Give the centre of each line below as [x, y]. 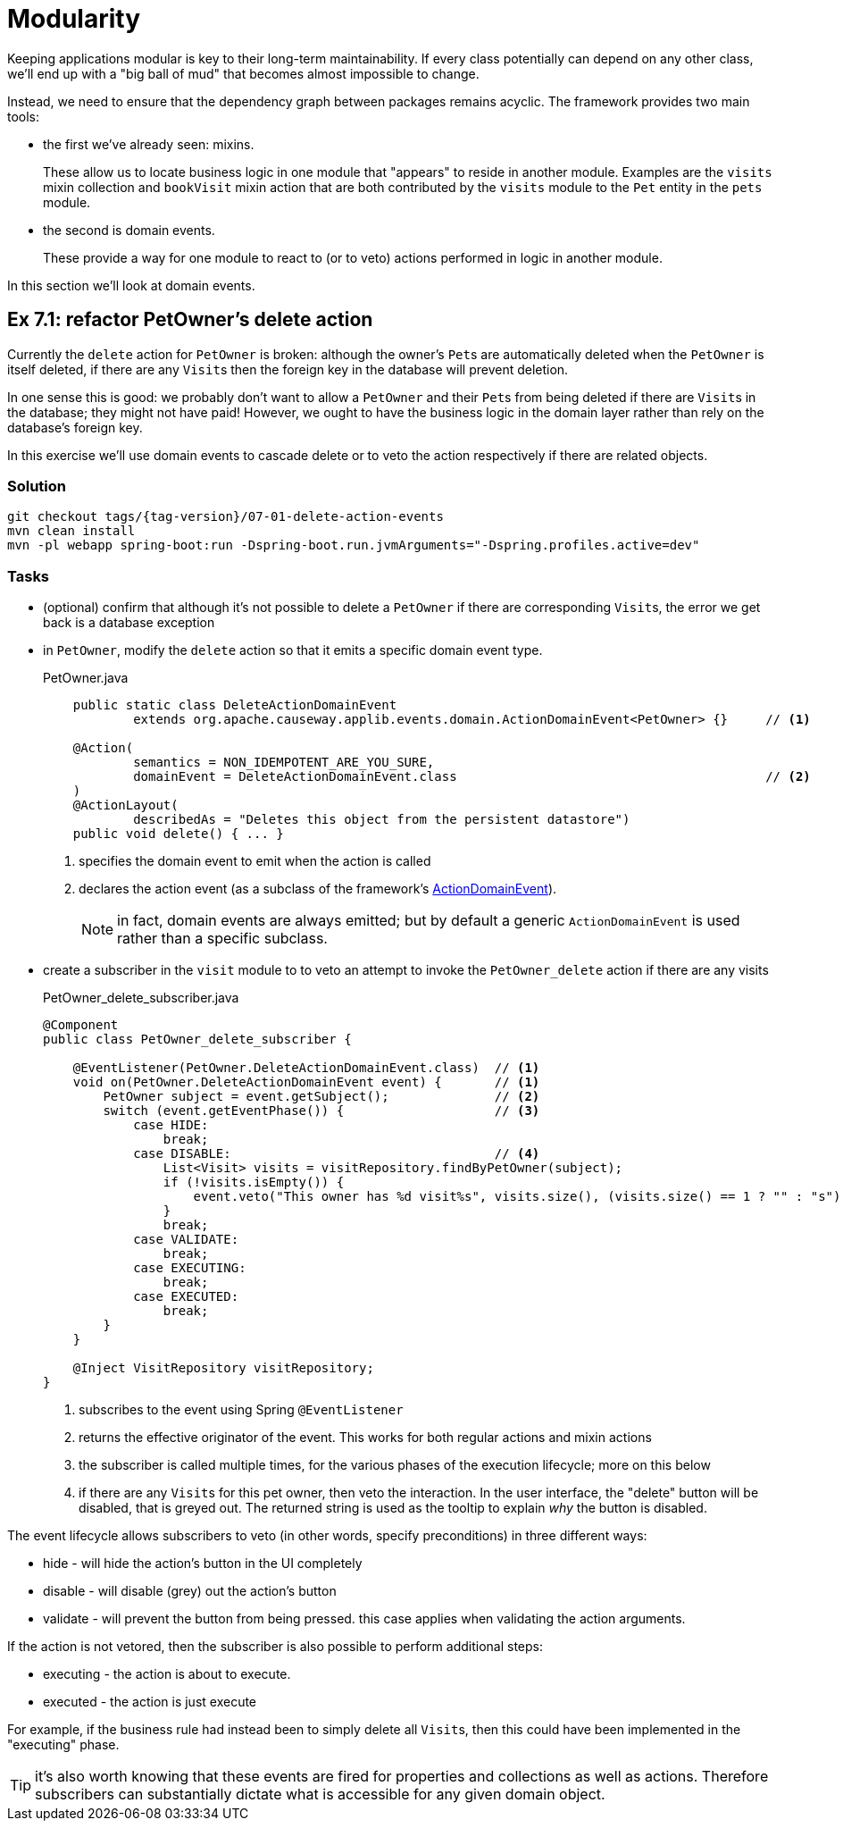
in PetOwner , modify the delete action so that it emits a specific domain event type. [293, 650]
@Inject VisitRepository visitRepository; [223, 1368]
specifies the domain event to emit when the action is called [255, 861]
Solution [37, 486]
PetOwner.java [86, 678]
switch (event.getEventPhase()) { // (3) [321, 1111]
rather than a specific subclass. [222, 939]
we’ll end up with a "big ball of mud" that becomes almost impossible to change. [243, 73]
